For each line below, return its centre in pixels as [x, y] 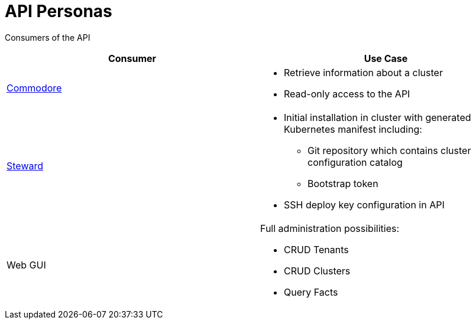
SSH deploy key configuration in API [364, 204]
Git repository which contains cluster [389, 150]
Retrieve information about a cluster [363, 72]
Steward [25, 166]
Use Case [386, 58]
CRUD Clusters [317, 271]
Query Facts [311, 292]
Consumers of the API [48, 37]
